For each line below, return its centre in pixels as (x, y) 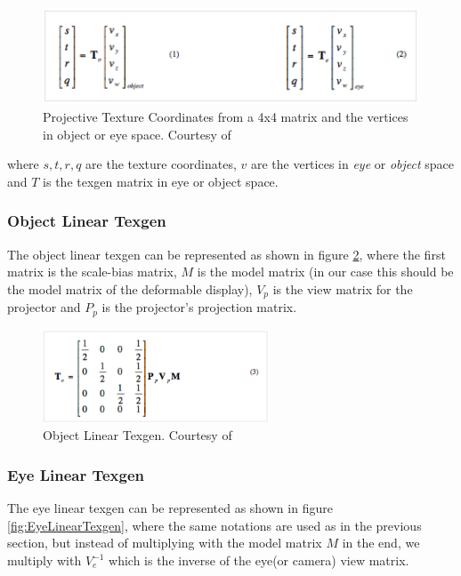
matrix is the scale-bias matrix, (92, 272)
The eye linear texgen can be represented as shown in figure (170, 508)
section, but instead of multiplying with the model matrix (165, 543)
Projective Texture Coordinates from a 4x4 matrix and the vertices (226, 116)
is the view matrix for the (343, 288)
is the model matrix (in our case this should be (325, 272)
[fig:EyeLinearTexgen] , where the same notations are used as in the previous (214, 525)
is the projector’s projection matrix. (199, 307)
